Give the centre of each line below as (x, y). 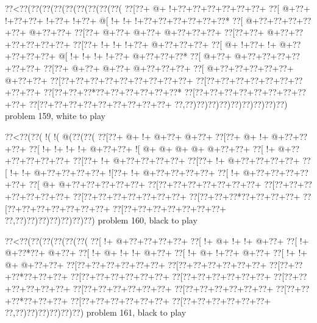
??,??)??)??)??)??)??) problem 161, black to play (96, 312)
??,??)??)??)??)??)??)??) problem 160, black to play (101, 220)
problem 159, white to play (55, 116)
